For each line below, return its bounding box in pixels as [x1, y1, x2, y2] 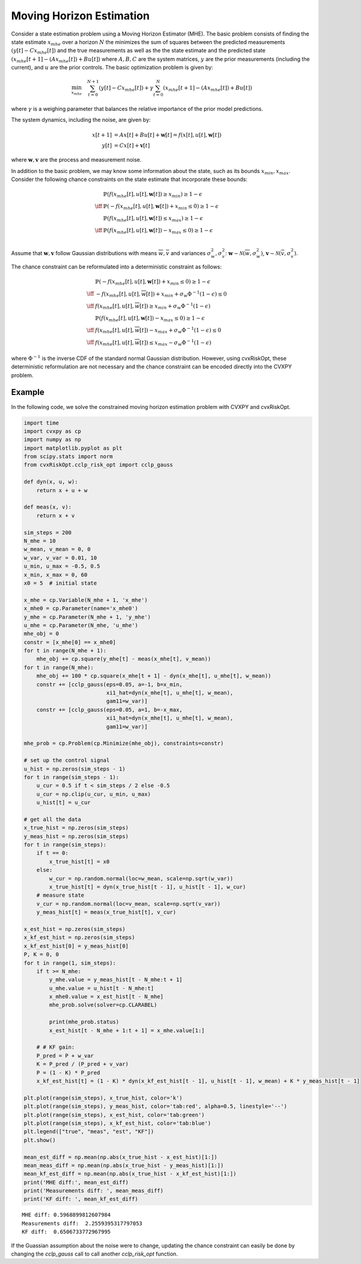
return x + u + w [36, 487, 88, 494]
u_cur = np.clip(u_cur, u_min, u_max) [36, 791, 151, 797]
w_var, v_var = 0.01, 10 [23, 554, 97, 561]
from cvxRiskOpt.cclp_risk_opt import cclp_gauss [23, 461, 173, 469]
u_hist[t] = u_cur [36, 799, 91, 806]
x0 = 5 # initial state [23, 580, 97, 586]
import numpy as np [23, 436, 81, 443]
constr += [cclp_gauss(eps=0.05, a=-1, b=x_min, [36, 681, 183, 687]
